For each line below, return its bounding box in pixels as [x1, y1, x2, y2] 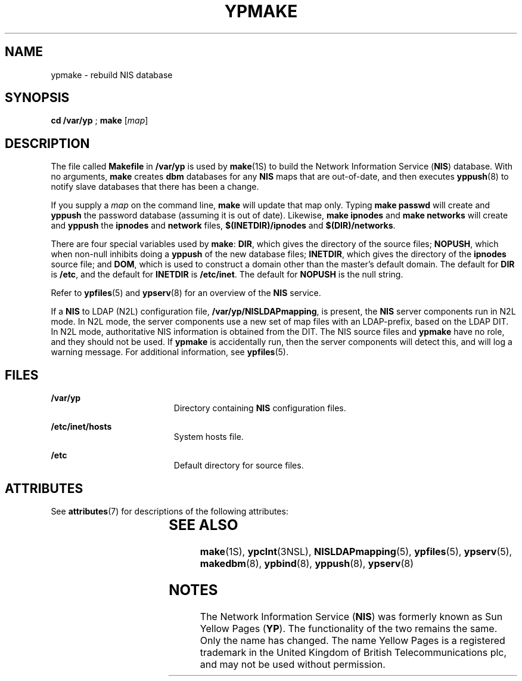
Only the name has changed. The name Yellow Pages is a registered [200, 634, 505, 646]
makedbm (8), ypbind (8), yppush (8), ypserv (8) [200, 557, 414, 569]
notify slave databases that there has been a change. [51, 181, 259, 192]
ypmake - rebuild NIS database [51, 69, 173, 80]
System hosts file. [173, 432, 244, 442]
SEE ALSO [169, 516, 238, 534]
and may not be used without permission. [200, 658, 386, 670]
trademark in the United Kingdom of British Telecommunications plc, [200, 646, 507, 658]
